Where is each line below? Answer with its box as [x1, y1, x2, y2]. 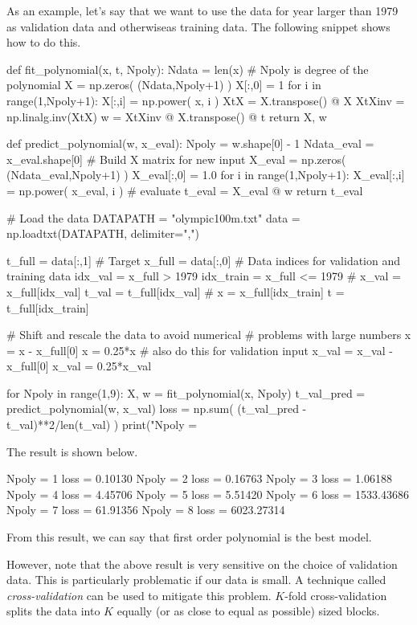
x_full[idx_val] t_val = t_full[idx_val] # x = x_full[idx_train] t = [6, 283, 345, 300]
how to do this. [6, 34, 81, 51]
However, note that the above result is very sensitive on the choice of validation [6, 555, 398, 572]
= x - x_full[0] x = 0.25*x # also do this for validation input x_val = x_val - [6, 341, 393, 358]
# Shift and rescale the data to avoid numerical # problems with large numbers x [6, 326, 411, 343]
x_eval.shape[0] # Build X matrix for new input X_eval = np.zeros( [6, 150, 346, 167]
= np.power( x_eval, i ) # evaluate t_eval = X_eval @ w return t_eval [6, 182, 363, 198]
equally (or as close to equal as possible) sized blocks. [117, 603, 380, 619]
